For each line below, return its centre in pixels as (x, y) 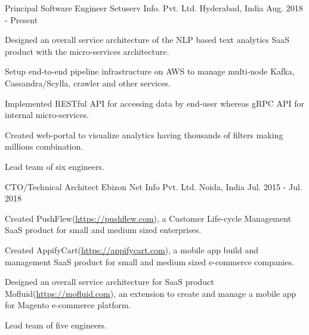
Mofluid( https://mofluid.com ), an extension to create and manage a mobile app (151, 293)
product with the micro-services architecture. (87, 51)
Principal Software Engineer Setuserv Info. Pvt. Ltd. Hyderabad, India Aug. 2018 (154, 8)
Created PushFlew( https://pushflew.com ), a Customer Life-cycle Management (148, 218)
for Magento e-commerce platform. (68, 305)
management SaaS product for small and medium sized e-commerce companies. (150, 261)
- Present (21, 19)
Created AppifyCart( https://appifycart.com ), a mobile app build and (132, 249)
